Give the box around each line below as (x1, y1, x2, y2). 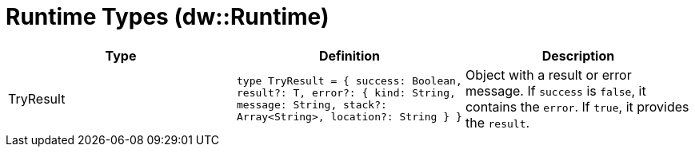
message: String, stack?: (236, 98, 387, 111)
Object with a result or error (465, 66, 632, 83)
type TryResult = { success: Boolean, (236, 74, 462, 87)
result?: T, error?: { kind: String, (236, 86, 456, 99)
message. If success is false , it (465, 82, 646, 99)
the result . (465, 114, 530, 131)
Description (541, 47, 615, 64)
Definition (318, 47, 381, 64)
